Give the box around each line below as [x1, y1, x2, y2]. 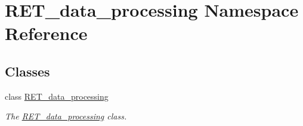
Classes [5, 62, 50, 80]
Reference [5, 21, 88, 45]
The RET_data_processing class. [5, 110, 127, 122]
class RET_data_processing [5, 90, 109, 102]
